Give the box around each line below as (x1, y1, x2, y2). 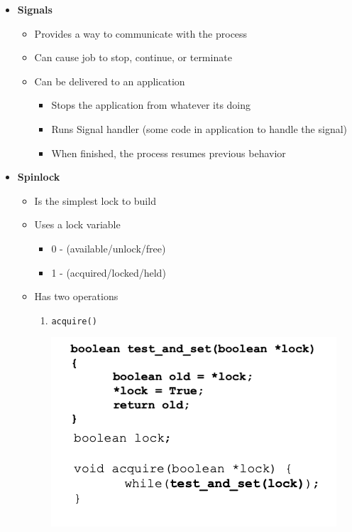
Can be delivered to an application (34, 73, 185, 88)
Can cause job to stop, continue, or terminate (34, 50, 232, 65)
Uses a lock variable (34, 217, 121, 232)
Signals (17, 2, 53, 16)
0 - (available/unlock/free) (51, 240, 166, 255)
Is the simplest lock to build (34, 193, 156, 208)
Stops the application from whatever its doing (51, 97, 251, 112)
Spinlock (17, 169, 60, 184)
